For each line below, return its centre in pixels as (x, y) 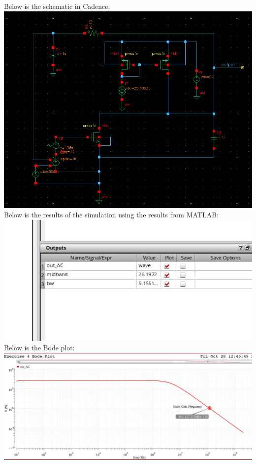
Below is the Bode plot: (39, 348)
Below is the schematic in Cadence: (57, 6)
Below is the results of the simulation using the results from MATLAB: (111, 215)
